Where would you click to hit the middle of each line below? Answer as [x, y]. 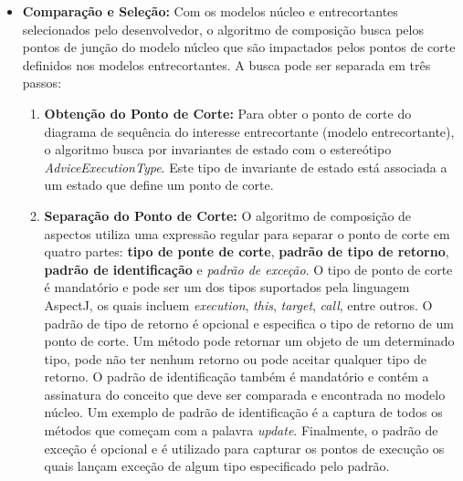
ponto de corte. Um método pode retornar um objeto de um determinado [249, 341]
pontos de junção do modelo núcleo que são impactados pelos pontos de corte [239, 47]
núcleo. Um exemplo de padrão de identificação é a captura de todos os [243, 412]
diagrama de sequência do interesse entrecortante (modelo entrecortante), [249, 131]
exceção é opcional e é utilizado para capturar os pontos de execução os [244, 448]
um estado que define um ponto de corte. [159, 185]
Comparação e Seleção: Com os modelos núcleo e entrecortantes [210, 11]
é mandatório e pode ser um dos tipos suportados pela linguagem [227, 287]
